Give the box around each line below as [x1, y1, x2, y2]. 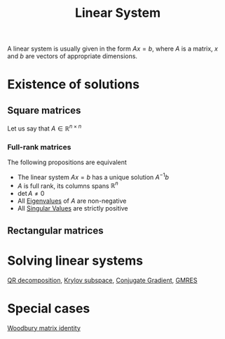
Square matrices [7, 104, 81, 117]
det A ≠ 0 [17, 190, 45, 198]
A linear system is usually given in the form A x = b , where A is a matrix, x [7, 44, 219, 53]
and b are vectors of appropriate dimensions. [7, 52, 138, 60]
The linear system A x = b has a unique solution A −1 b [17, 172, 170, 181]
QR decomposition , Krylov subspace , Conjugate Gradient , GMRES [7, 276, 198, 284]
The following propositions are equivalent [7, 158, 128, 166]
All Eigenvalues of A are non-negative [17, 197, 127, 205]
